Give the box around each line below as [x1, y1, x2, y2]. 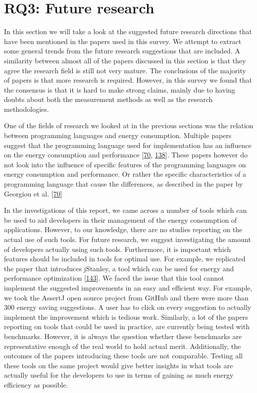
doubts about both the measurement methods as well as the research [4, 94, 213, 104]
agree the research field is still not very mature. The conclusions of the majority [4, 65, 246, 75]
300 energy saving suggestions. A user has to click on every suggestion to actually [4, 302, 252, 312]
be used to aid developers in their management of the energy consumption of [4, 214, 237, 225]
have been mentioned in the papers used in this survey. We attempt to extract [4, 36, 242, 46]
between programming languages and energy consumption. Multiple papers [4, 130, 232, 141]
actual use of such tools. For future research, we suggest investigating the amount [4, 234, 251, 244]
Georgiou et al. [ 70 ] [4, 188, 62, 198]
